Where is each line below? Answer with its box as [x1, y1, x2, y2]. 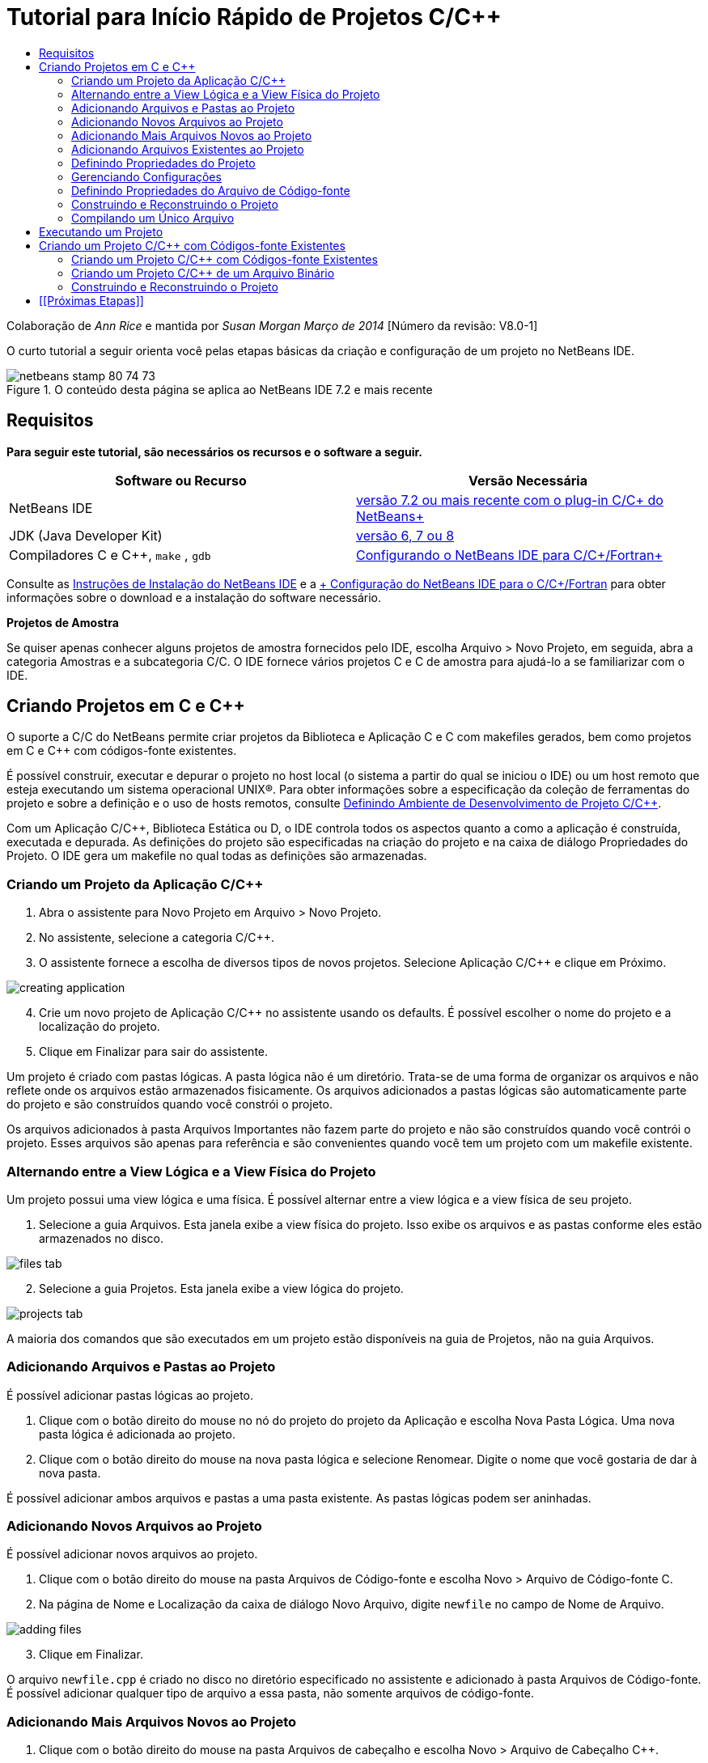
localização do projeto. [39, 1019, 160, 1034]
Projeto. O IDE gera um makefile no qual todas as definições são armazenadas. [6, 849, 427, 863]
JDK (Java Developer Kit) [9, 527, 163, 544]
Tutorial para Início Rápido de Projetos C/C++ [6, 3, 502, 31]
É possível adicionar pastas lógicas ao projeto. [6, 1388, 254, 1402]
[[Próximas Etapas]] [39, 293, 144, 307]
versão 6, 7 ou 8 [356, 527, 455, 544]
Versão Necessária [468, 472, 587, 489]
